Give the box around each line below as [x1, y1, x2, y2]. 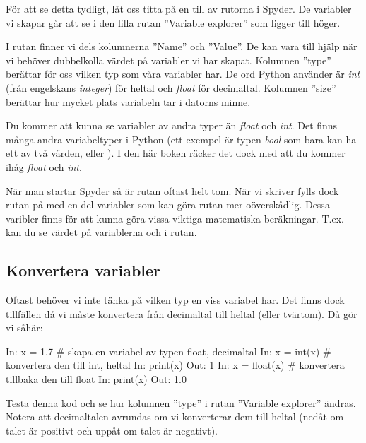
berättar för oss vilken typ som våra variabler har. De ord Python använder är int [6, 66, 360, 81]
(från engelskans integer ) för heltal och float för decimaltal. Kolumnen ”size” [6, 80, 336, 95]
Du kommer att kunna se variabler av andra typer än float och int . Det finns [6, 118, 338, 133]
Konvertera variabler [6, 259, 161, 281]
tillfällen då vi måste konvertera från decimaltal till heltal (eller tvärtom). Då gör [6, 306, 358, 321]
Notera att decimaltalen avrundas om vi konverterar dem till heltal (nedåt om [6, 409, 344, 424]
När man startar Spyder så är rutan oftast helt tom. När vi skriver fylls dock [6, 183, 339, 198]
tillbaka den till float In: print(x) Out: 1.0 [6, 372, 187, 386]
